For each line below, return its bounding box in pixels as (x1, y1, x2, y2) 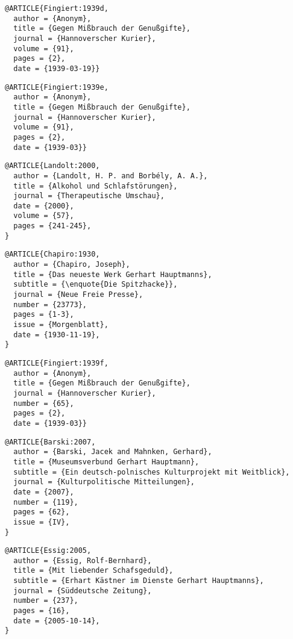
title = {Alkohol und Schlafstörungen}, (13, 181, 178, 190)
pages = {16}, (13, 606, 70, 616)
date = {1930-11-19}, (13, 330, 100, 339)
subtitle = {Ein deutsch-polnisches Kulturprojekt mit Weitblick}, (13, 467, 290, 476)
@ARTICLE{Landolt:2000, (5, 161, 100, 170)
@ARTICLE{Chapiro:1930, (5, 250, 100, 259)
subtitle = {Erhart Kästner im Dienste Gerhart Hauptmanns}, (13, 576, 264, 585)
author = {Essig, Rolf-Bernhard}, (13, 556, 152, 565)
